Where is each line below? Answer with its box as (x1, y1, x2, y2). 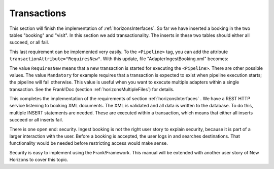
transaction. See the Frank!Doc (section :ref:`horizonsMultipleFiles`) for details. (9, 86, 175, 92)
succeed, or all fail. (9, 39, 49, 46)
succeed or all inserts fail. (9, 117, 63, 123)
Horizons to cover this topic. (9, 157, 68, 163)
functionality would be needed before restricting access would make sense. (9, 140, 168, 146)
